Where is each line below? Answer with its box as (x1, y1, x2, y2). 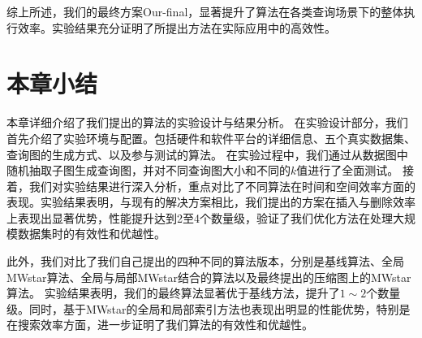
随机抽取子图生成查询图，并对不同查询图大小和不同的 (6, 162, 291, 179)
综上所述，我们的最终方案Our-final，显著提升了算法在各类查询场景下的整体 (6, 3, 404, 19)
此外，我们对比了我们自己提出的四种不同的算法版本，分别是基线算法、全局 (6, 253, 404, 270)
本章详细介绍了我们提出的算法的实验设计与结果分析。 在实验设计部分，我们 (6, 114, 408, 131)
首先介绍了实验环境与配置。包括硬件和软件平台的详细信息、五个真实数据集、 (6, 129, 416, 146)
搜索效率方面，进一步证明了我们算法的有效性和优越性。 (17, 316, 313, 333)
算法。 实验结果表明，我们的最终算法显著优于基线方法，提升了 (6, 284, 340, 301)
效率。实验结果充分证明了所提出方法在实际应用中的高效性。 (17, 19, 336, 36)
